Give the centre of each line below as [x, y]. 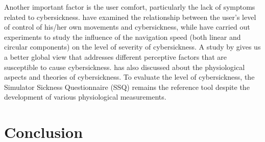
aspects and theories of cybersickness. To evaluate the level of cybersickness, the [129, 77]
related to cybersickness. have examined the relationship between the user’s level [130, 17]
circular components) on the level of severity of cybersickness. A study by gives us [132, 47]
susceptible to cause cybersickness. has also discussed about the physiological [125, 67]
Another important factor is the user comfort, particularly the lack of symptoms [130, 7]
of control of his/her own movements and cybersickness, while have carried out [127, 27]
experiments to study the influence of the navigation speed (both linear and [123, 37]
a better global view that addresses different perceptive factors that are [116, 56]
